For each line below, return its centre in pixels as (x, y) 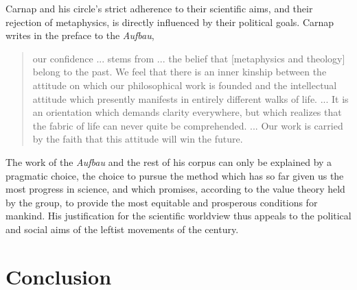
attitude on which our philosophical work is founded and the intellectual (185, 85)
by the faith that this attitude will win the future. (138, 139)
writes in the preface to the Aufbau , (80, 35)
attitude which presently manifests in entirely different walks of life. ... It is (191, 98)
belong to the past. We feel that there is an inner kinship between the (180, 72)
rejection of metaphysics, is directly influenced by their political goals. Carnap (170, 22)
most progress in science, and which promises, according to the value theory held (175, 189)
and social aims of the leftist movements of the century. (122, 229)
